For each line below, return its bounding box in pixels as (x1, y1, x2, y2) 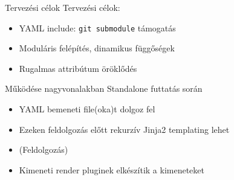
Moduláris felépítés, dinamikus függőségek (19, 42, 175, 54)
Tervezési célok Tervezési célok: (5, 1, 120, 13)
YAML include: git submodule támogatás (19, 21, 176, 34)
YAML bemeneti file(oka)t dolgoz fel (19, 103, 155, 115)
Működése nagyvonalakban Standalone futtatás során (5, 82, 203, 95)
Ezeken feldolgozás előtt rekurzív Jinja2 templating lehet (19, 123, 230, 135)
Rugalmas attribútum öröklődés (19, 62, 137, 74)
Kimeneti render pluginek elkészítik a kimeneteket (19, 163, 204, 176)
